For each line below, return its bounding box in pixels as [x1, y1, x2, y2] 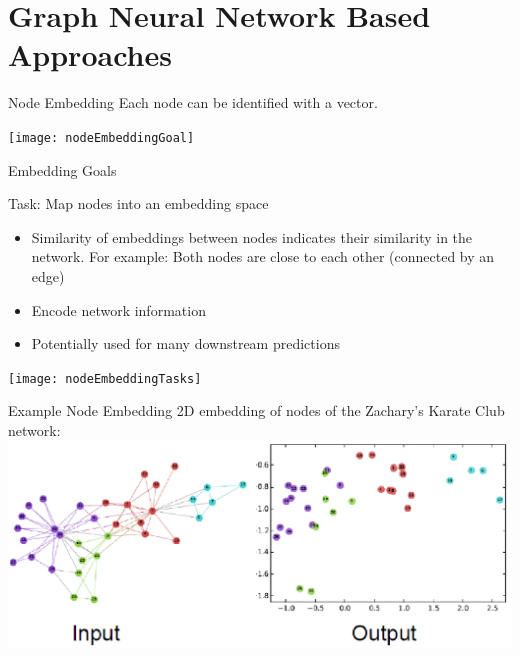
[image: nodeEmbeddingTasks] [8, 371, 202, 386]
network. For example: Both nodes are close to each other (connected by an [31, 246, 495, 267]
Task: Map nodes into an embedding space [8, 193, 269, 214]
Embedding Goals [8, 159, 117, 180]
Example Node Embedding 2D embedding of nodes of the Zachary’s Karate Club [8, 400, 505, 421]
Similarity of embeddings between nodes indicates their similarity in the [31, 226, 473, 247]
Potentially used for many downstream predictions [31, 333, 340, 354]
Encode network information [31, 299, 206, 320]
